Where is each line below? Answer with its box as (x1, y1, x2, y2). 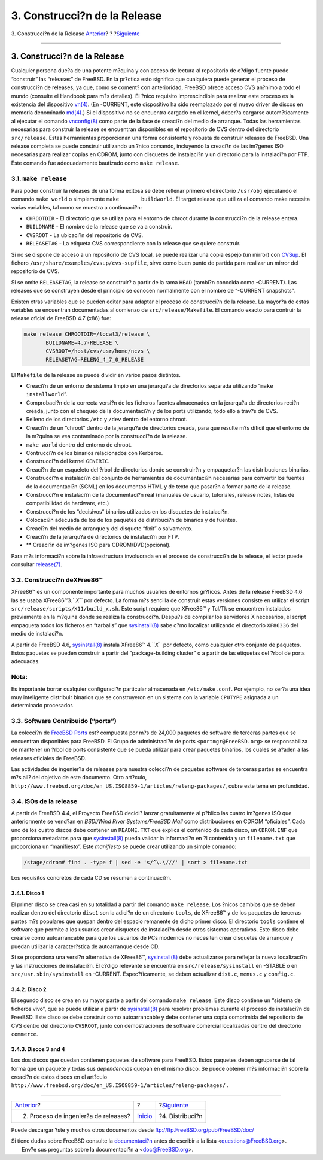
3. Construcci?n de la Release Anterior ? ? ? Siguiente (11, 30, 140, 37)
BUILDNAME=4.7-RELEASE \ (45, 339, 119, 346)
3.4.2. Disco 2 (11, 985, 47, 993)
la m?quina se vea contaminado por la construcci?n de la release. (26, 433, 188, 440)
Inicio (136, 1112, 153, 1120)
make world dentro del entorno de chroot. (26, 441, 132, 448)
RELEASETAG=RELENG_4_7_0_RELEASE (45, 356, 144, 363)
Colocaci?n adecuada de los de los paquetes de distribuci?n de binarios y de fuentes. (26, 517, 237, 524)
